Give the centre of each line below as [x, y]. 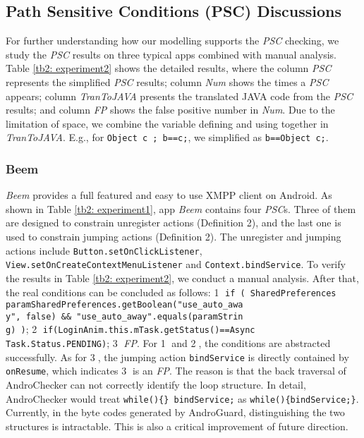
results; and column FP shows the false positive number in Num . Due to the [170, 110]
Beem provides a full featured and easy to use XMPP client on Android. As [169, 195]
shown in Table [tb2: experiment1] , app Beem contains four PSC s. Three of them [181, 208]
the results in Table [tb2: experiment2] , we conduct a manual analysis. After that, [182, 278]
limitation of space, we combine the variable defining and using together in [167, 123]
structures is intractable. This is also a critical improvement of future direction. [177, 426]
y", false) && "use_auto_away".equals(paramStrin [125, 316]
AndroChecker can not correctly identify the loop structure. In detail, [156, 385]
